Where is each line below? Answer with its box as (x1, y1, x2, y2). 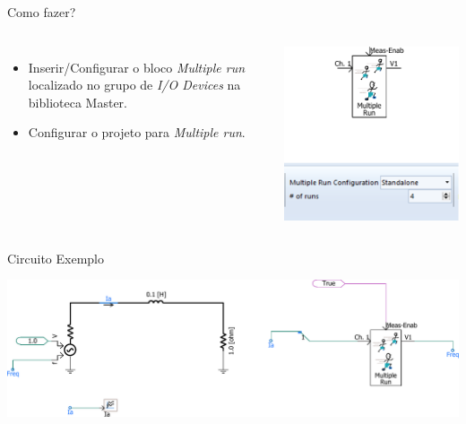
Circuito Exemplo (7, 248, 104, 267)
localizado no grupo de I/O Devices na (28, 75, 241, 94)
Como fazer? (7, 3, 76, 21)
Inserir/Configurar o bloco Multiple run (28, 57, 246, 76)
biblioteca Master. (28, 92, 127, 111)
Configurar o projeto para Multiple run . (28, 123, 246, 142)
